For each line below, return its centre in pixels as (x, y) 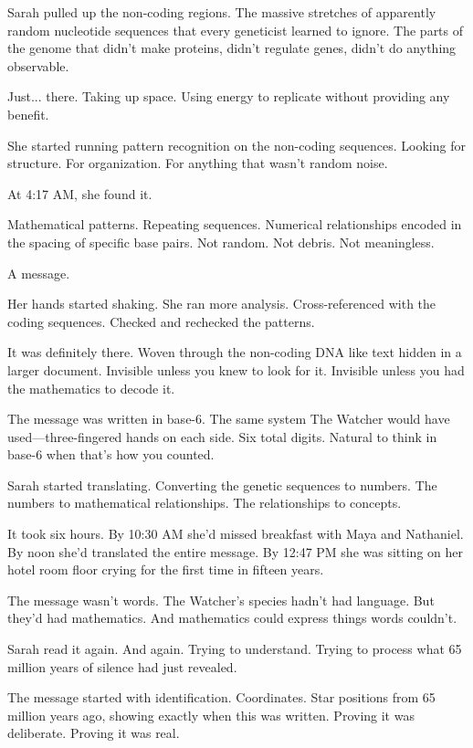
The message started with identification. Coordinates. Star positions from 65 (221, 697)
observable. (38, 65)
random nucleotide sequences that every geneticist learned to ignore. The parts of (236, 30)
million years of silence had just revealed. (122, 666)
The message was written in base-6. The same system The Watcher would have (229, 419)
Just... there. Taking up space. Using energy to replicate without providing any (229, 96)
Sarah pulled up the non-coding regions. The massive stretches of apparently (222, 12)
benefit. (28, 114)
